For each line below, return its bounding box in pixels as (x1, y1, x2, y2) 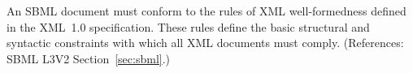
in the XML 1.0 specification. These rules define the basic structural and (7, 18, 370, 35)
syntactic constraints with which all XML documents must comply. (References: (7, 34, 404, 51)
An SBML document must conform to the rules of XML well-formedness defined (7, 2, 406, 19)
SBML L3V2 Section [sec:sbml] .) (7, 49, 171, 67)
